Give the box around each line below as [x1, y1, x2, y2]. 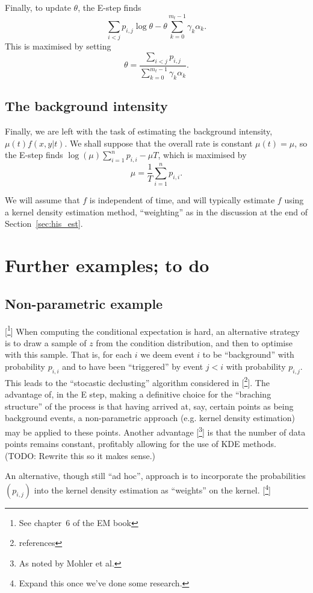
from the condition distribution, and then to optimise [96, 336, 293, 349]
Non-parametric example [5, 294, 163, 312]
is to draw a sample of [5, 336, 87, 349]
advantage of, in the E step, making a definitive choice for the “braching [5, 388, 271, 401]
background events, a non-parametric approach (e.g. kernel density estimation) [5, 411, 295, 424]
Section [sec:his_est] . [5, 217, 83, 230]
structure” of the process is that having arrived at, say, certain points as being [5, 399, 294, 412]
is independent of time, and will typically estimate [89, 194, 275, 206]
